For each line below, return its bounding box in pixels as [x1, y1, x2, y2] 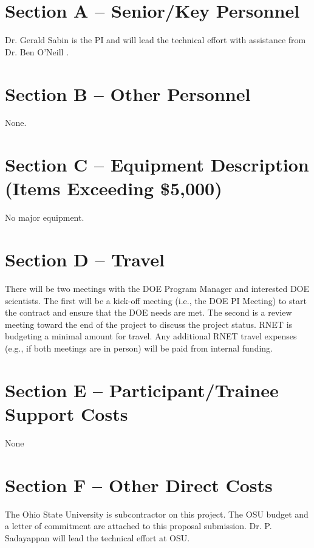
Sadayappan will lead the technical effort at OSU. [5, 531, 190, 544]
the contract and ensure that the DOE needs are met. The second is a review [5, 306, 292, 319]
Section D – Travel [5, 247, 165, 272]
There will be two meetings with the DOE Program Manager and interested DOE [5, 282, 310, 295]
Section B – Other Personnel [5, 81, 251, 106]
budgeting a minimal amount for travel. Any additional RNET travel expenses [5, 330, 297, 342]
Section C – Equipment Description [5, 152, 309, 177]
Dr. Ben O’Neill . [5, 45, 69, 58]
